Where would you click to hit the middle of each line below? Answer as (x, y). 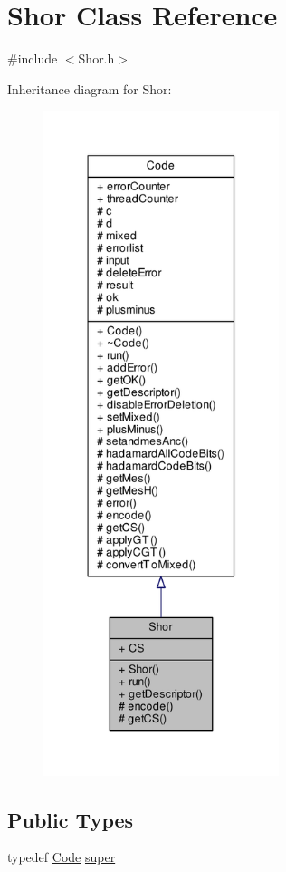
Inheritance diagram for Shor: (90, 88)
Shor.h (96, 58)
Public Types (71, 819)
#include (33, 58)
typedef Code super (62, 857)
